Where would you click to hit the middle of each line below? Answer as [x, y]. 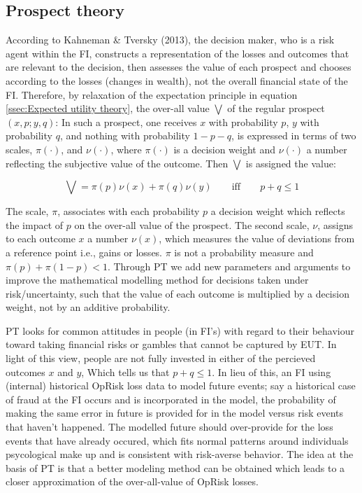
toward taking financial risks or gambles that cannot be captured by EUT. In [171, 344]
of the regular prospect [276, 108]
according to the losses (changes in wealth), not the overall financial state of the [177, 80]
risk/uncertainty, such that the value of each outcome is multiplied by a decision [178, 293]
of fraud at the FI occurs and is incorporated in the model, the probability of [171, 399]
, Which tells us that [125, 372]
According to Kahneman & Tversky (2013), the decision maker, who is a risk [170, 40]
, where [126, 149]
